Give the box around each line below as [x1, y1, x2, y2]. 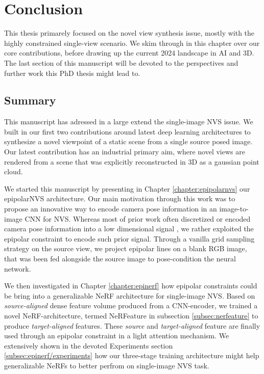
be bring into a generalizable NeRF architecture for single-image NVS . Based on [4, 290, 255, 301]
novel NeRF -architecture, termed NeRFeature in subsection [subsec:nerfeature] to [4, 310, 258, 320]
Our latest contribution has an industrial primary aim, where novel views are [4, 146, 245, 157]
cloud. [4, 166, 23, 177]
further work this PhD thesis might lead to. [4, 67, 140, 78]
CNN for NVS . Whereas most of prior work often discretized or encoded [25, 213, 251, 224]
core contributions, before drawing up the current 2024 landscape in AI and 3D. [4, 47, 254, 58]
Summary [4, 92, 56, 108]
